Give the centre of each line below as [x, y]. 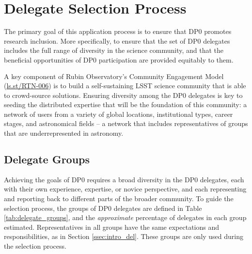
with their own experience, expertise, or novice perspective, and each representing [125, 189]
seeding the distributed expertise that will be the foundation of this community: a [126, 104]
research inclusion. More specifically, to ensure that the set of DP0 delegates [117, 40]
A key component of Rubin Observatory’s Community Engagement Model [114, 76]
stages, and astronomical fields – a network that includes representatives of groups [126, 123]
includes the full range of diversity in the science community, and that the [114, 50]
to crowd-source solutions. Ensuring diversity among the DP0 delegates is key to [123, 95]
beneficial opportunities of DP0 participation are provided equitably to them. [119, 59]
